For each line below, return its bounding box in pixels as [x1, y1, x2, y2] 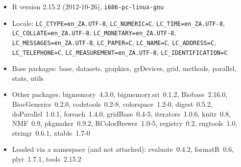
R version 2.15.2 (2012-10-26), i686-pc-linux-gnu [12, 1, 164, 11]
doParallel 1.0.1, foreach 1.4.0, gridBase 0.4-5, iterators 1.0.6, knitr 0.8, [12, 108, 231, 119]
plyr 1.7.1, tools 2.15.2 [12, 154, 81, 164]
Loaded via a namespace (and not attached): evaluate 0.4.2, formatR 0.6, [12, 144, 234, 154]
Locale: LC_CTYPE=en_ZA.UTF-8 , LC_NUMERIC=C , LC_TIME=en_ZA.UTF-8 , [12, 18, 225, 28]
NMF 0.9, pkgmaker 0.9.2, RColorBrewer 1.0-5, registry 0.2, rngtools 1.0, [12, 118, 238, 128]
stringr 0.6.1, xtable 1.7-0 [12, 127, 91, 138]
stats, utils [12, 72, 44, 83]
